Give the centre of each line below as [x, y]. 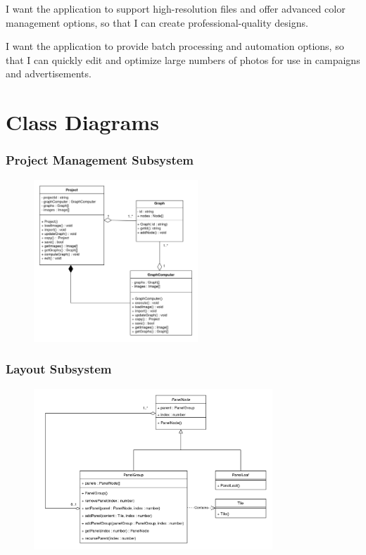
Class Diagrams [82, 122]
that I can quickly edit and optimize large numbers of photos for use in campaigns [183, 59]
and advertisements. [49, 74]
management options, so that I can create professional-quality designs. [157, 22]
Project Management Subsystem [100, 160]
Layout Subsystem [59, 369]
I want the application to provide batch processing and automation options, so [175, 46]
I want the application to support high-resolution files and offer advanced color [176, 8]
